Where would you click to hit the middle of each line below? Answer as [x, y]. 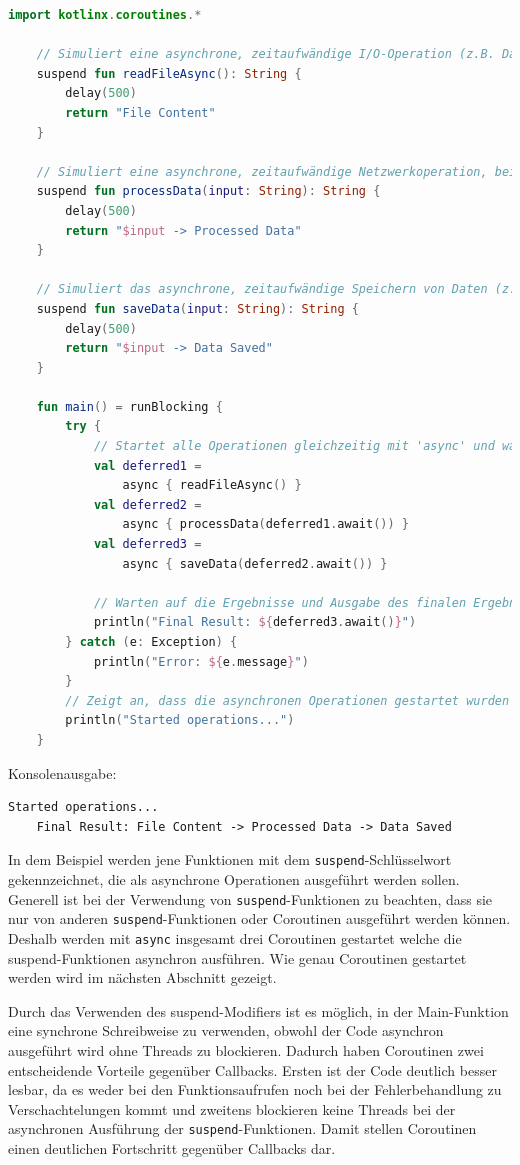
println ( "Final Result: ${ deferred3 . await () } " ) [255, 622]
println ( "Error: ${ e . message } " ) [201, 661]
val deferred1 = [147, 465]
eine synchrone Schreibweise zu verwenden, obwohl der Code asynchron [226, 1030]
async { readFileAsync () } [212, 485]
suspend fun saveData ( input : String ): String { [197, 308]
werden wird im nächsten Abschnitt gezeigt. [142, 977]
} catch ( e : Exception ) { [151, 642]
